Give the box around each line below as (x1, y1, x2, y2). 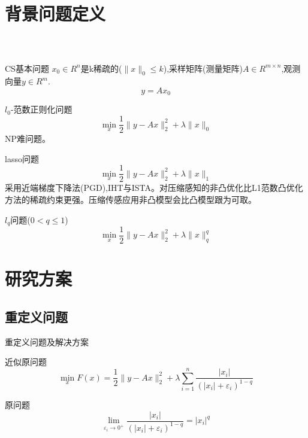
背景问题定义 (5, 1, 106, 26)
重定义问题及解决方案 (5, 335, 89, 348)
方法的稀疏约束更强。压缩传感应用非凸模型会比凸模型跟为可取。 (5, 193, 256, 205)
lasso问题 (5, 152, 39, 165)
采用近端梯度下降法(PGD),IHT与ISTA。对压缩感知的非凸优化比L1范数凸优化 (5, 181, 303, 194)
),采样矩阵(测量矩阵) (163, 62, 243, 74)
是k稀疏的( (80, 62, 122, 74)
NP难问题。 (5, 132, 51, 145)
